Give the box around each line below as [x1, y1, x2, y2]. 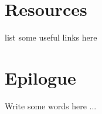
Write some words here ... [5, 99, 97, 112]
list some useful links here [5, 31, 97, 43]
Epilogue [5, 65, 76, 89]
